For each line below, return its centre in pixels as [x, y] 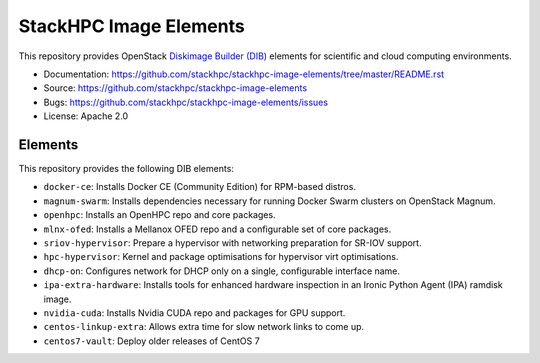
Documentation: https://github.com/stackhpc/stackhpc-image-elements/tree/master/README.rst [244, 74]
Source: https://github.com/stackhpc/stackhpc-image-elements [175, 88]
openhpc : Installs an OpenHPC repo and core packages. [159, 215]
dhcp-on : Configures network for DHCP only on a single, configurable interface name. [221, 271]
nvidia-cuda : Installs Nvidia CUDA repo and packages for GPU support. [194, 312]
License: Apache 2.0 [86, 116]
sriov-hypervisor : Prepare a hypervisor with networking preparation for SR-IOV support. [232, 242]
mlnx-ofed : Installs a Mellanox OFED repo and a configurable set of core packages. [217, 229]
